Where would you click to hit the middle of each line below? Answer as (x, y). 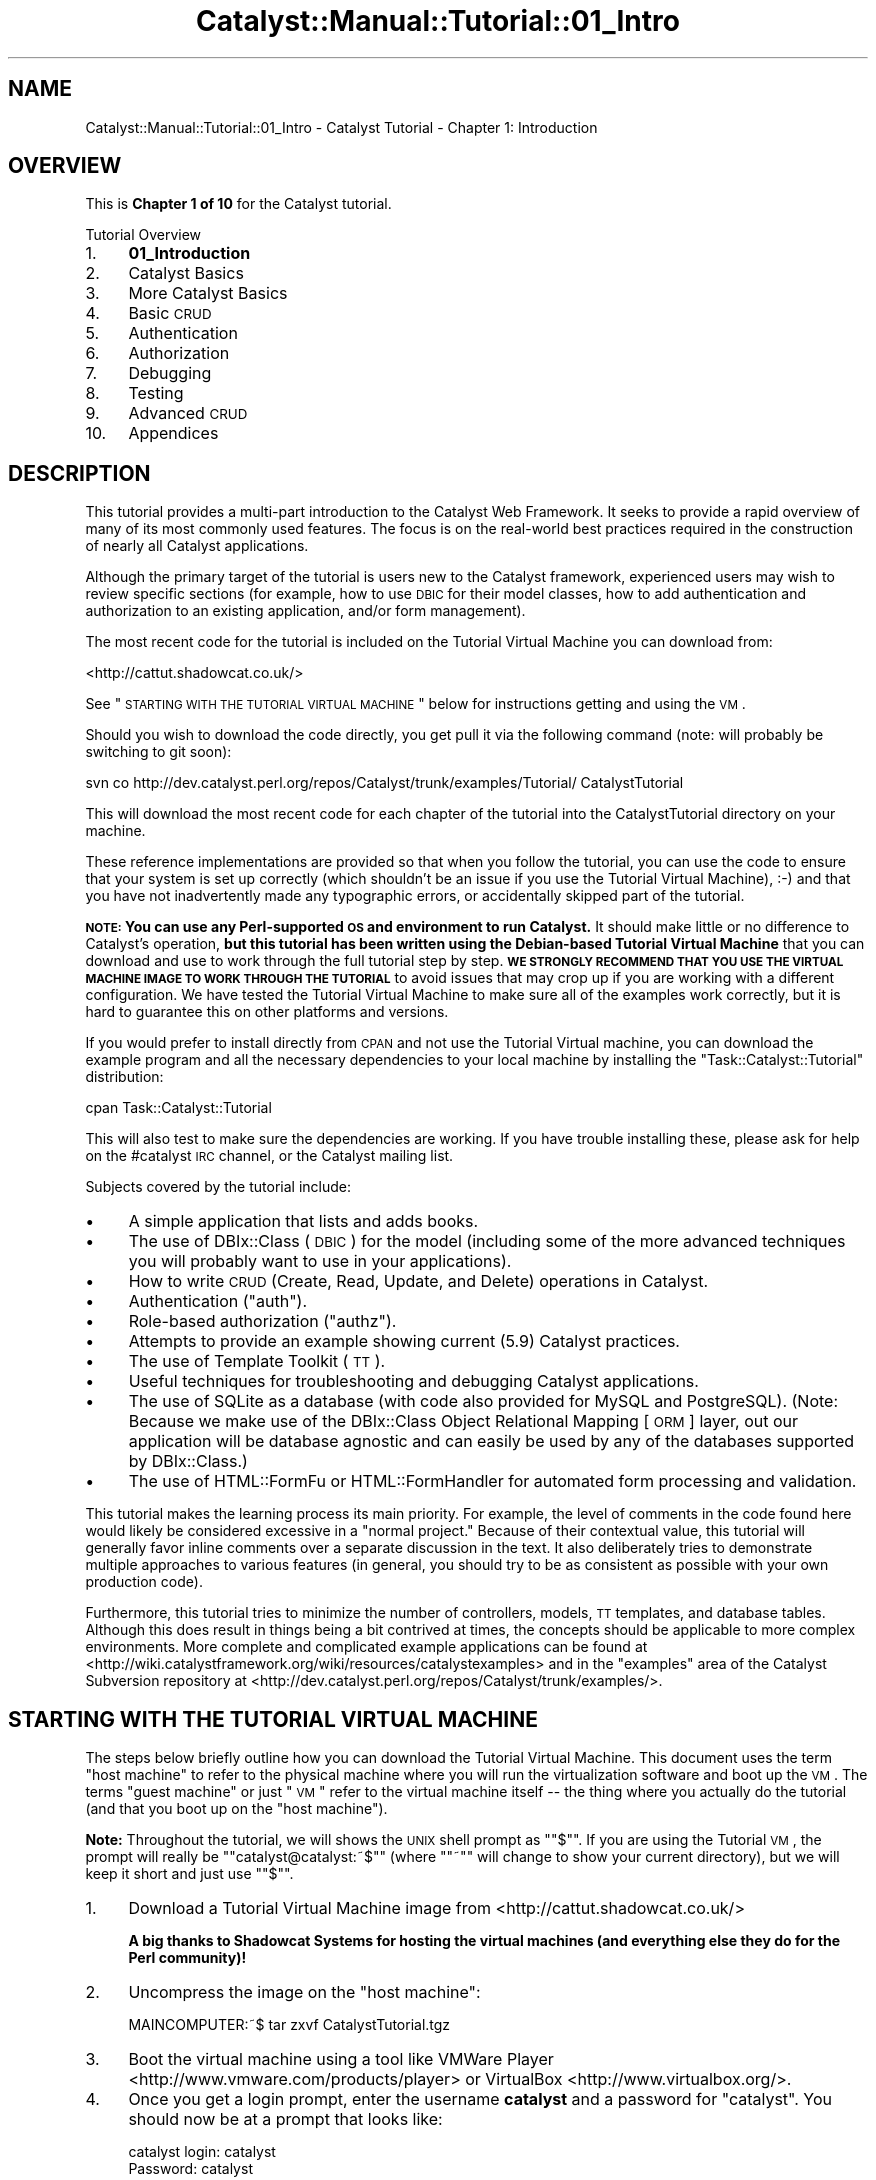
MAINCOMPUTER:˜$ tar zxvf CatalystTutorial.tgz (289, 2025)
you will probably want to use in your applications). (320, 1261)
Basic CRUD (170, 313)
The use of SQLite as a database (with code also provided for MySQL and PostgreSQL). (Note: (483, 1401)
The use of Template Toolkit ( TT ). (257, 1361)
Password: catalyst (190, 2169)
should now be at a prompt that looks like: (285, 2119)
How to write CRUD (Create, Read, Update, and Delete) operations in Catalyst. (418, 1281)
